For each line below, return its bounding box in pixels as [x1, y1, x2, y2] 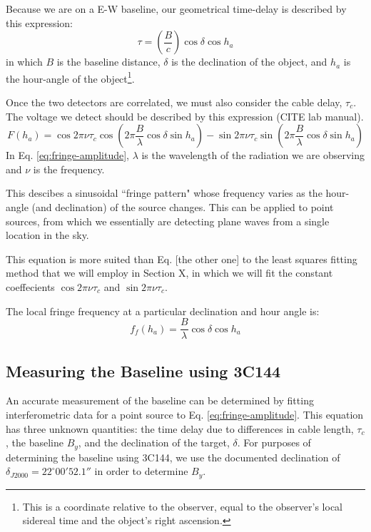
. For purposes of [237, 435, 311, 450]
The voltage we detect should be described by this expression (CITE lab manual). [6, 108, 364, 123]
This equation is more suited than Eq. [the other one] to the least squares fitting [6, 251, 357, 266]
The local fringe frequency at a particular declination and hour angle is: [6, 303, 320, 318]
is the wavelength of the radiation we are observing [141, 148, 365, 163]
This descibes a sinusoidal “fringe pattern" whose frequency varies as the [6, 185, 322, 200]
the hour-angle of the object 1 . [6, 68, 135, 86]
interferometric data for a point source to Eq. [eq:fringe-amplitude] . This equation [6, 407, 364, 422]
